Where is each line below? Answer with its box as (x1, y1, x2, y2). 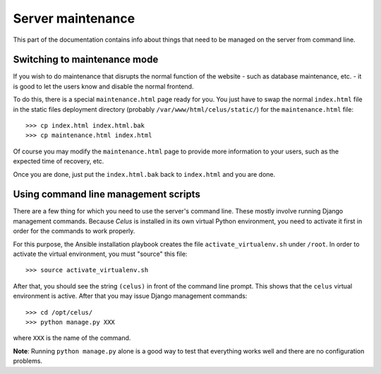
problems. (13, 357, 42, 366)
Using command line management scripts (13, 188, 200, 201)
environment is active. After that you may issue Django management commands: (13, 292, 248, 300)
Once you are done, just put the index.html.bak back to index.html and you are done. (13, 170, 275, 178)
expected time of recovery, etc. (13, 157, 104, 165)
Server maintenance (13, 11, 135, 26)
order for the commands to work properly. (13, 227, 135, 235)
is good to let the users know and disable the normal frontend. (13, 82, 194, 90)
